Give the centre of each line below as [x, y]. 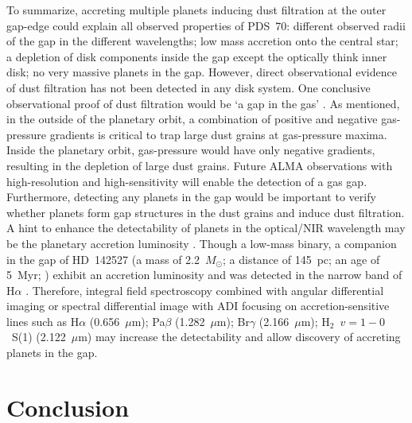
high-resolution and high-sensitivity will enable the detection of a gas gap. [187, 181]
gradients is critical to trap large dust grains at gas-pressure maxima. [218, 134]
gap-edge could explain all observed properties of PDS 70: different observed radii [206, 25]
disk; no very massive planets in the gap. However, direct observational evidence [202, 72]
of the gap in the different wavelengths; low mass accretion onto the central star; [202, 41]
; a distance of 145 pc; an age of [301, 259]
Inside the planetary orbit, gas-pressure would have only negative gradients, [191, 150]
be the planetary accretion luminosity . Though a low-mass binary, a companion [202, 243]
